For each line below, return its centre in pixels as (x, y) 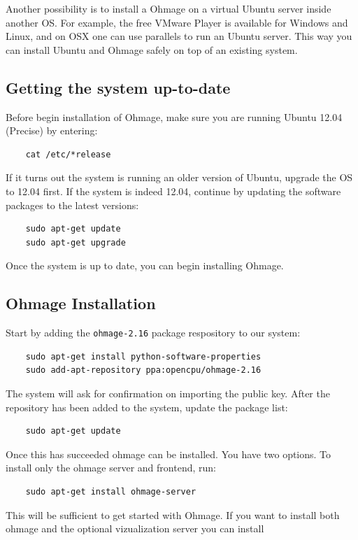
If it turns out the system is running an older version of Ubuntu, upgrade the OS (179, 177)
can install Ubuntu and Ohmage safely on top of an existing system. (152, 49)
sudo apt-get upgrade (76, 242)
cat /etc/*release (68, 154)
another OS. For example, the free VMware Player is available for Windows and (177, 22)
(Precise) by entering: (52, 130)
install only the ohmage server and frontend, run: (111, 468)
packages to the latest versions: (72, 205)
